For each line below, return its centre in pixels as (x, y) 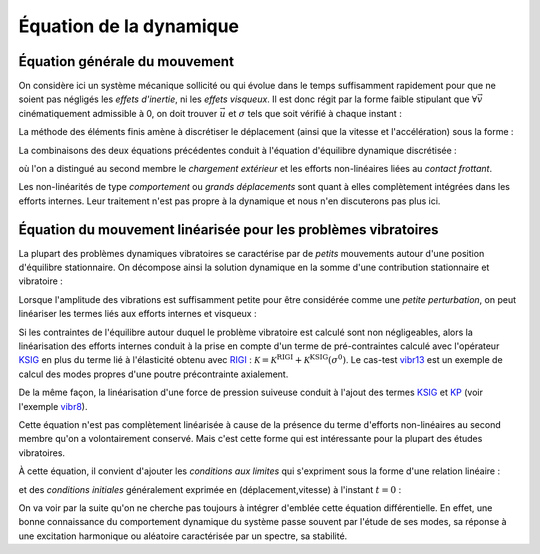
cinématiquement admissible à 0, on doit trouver (118, 113)
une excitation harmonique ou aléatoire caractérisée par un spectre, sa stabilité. (183, 536)
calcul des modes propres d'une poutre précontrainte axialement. (153, 374)
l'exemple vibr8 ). (53, 406)
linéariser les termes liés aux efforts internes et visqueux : (137, 314)
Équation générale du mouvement (126, 61)
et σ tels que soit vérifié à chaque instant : (315, 113)
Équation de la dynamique (129, 26)
